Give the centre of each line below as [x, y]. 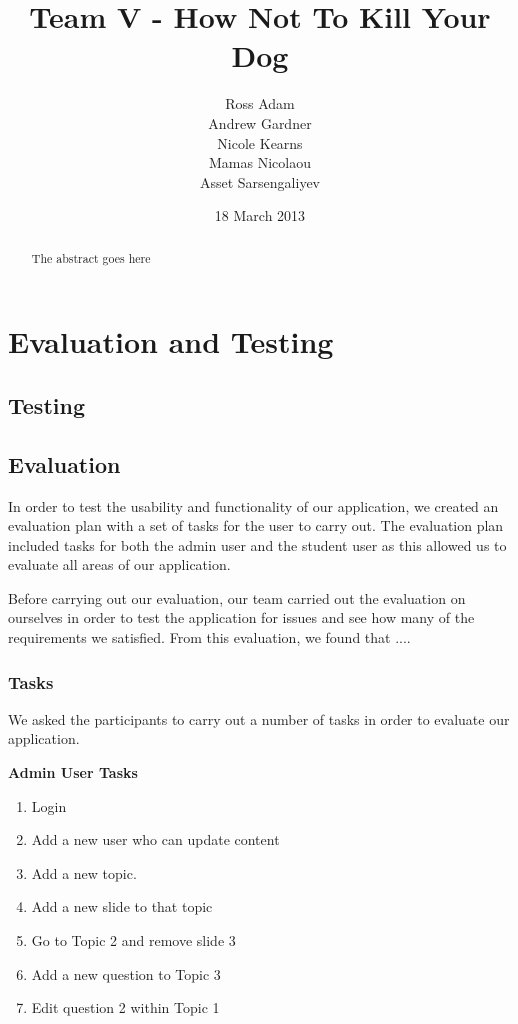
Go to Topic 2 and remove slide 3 [133, 940]
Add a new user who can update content [155, 839]
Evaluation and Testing [171, 341]
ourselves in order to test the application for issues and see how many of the [241, 617]
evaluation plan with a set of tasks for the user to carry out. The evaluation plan [256, 525]
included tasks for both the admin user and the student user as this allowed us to [257, 544]
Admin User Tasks [73, 772]
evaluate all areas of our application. [119, 564]
